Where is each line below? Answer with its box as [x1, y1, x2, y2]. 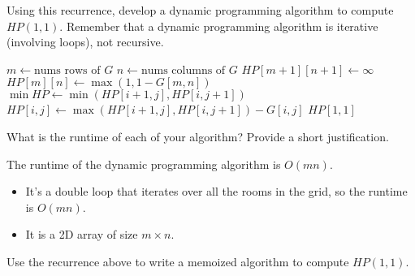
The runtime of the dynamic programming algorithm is [6, 155, 281, 172]
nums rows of [34, 64, 101, 76]
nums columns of [140, 64, 226, 76]
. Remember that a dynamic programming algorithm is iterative [59, 17, 378, 34]
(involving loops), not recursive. [6, 33, 164, 50]
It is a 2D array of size [25, 226, 138, 243]
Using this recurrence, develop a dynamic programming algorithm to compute [6, 2, 394, 18]
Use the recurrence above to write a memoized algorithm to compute [6, 252, 349, 270]
